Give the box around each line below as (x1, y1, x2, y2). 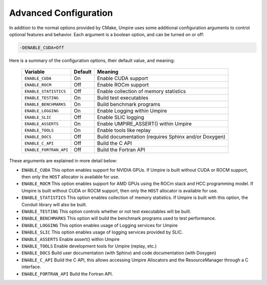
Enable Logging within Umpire (97, 107, 168, 114)
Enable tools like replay (97, 127, 151, 134)
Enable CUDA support (97, 75, 148, 82)
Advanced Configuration (9, 7, 113, 18)
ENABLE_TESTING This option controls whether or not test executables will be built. (21, 208, 191, 215)
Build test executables (97, 95, 148, 101)
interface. (21, 264, 42, 270)
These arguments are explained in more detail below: (9, 158, 117, 164)
